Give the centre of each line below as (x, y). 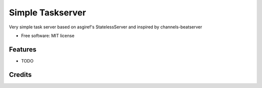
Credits (20, 75)
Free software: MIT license (48, 36)
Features (23, 49)
